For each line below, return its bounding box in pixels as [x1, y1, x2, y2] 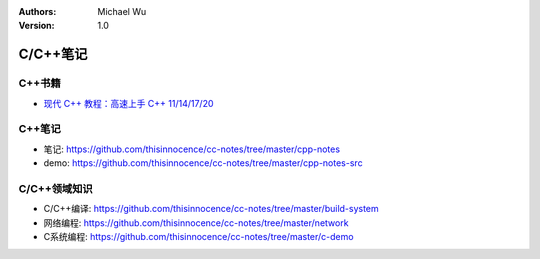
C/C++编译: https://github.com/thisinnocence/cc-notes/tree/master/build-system [43, 203, 379, 215]
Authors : [18, 6, 57, 17]
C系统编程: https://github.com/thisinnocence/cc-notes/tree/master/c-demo [43, 231, 354, 242]
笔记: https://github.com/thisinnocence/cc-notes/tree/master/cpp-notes [43, 143, 340, 155]
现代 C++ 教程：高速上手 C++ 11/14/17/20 [43, 97, 214, 109]
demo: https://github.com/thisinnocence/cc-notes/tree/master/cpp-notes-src [43, 157, 364, 169]
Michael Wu [97, 6, 147, 17]
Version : [18, 20, 55, 32]
